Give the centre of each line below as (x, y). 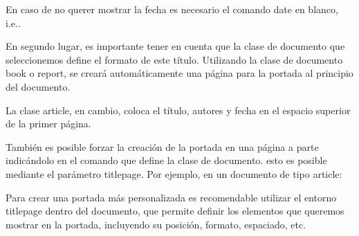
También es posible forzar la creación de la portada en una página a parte (162, 146)
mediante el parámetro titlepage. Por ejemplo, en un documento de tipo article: (174, 173)
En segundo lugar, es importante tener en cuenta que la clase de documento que (175, 46)
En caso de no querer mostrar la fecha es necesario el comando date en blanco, (172, 9)
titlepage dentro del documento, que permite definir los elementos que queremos (175, 211)
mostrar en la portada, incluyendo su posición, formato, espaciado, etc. (156, 224)
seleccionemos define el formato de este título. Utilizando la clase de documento (174, 59)
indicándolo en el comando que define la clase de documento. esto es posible (166, 160)
